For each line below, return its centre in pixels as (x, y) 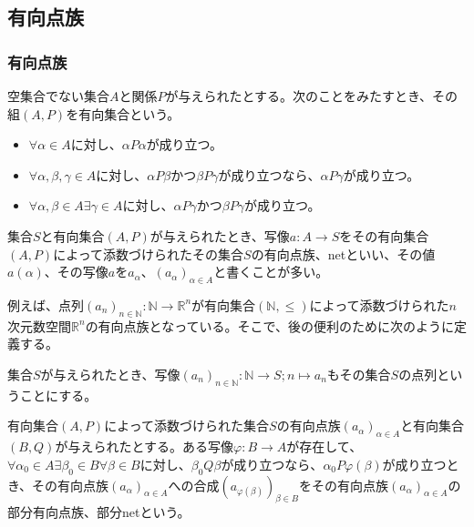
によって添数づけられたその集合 (149, 253)
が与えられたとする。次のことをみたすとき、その (312, 96)
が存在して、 (325, 446)
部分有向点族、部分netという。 (99, 512)
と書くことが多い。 (271, 272)
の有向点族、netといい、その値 (343, 253)
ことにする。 (58, 395)
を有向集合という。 (123, 113)
